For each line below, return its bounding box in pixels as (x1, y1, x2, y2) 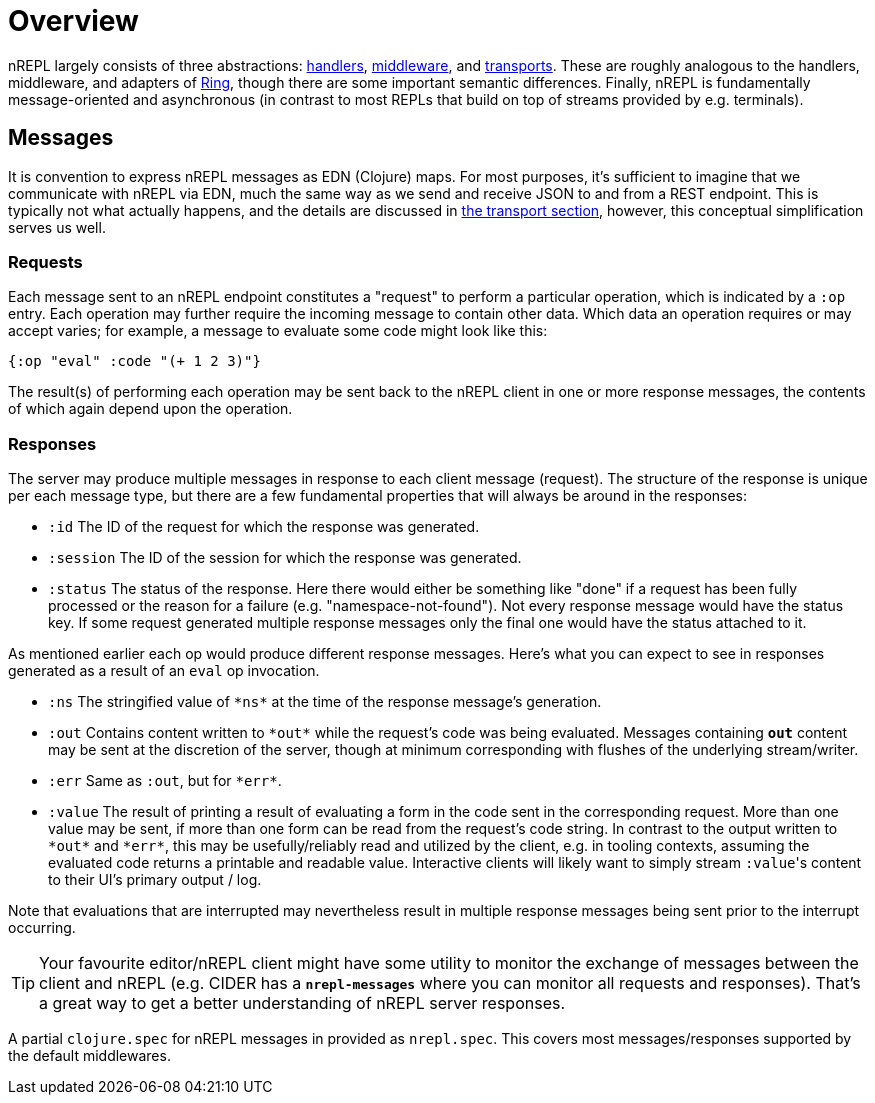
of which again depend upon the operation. (8, 400, 293, 418)
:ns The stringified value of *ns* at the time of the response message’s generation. (48, 693, 602, 711)
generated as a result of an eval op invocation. (8, 662, 320, 680)
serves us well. (8, 218, 106, 236)
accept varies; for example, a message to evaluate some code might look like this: (8, 322, 548, 340)
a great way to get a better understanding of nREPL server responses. (39, 993, 566, 1014)
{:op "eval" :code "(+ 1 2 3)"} (8, 353, 261, 370)
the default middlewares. (8, 1047, 171, 1065)
